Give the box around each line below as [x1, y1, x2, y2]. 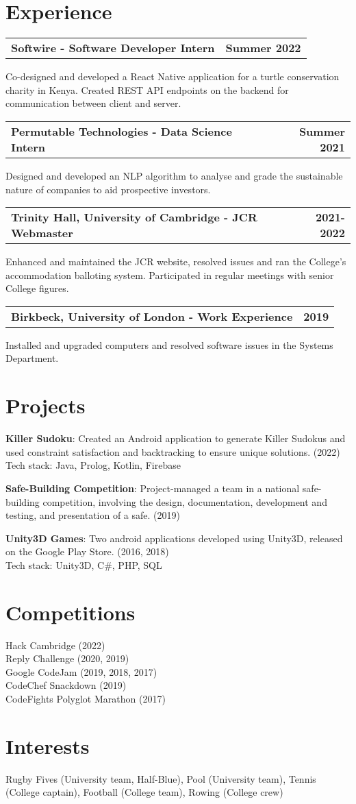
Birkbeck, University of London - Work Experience [11, 308, 293, 324]
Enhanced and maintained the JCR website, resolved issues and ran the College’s [5, 254, 346, 269]
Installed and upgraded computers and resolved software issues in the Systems [5, 337, 333, 352]
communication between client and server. [5, 96, 181, 110]
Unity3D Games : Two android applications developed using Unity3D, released [5, 531, 343, 545]
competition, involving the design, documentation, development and [42, 494, 327, 509]
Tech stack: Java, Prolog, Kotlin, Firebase [5, 458, 181, 472]
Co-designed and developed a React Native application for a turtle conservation [5, 69, 340, 84]
